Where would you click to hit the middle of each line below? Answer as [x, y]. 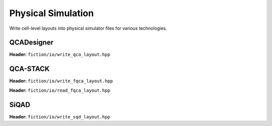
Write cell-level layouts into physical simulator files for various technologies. [88, 28]
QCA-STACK [29, 69]
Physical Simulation [52, 13]
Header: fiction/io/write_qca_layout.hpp [60, 54]
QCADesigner [31, 43]
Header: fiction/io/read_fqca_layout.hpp [60, 90]
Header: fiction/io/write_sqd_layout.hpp [60, 116]
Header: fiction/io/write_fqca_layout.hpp [61, 81]
